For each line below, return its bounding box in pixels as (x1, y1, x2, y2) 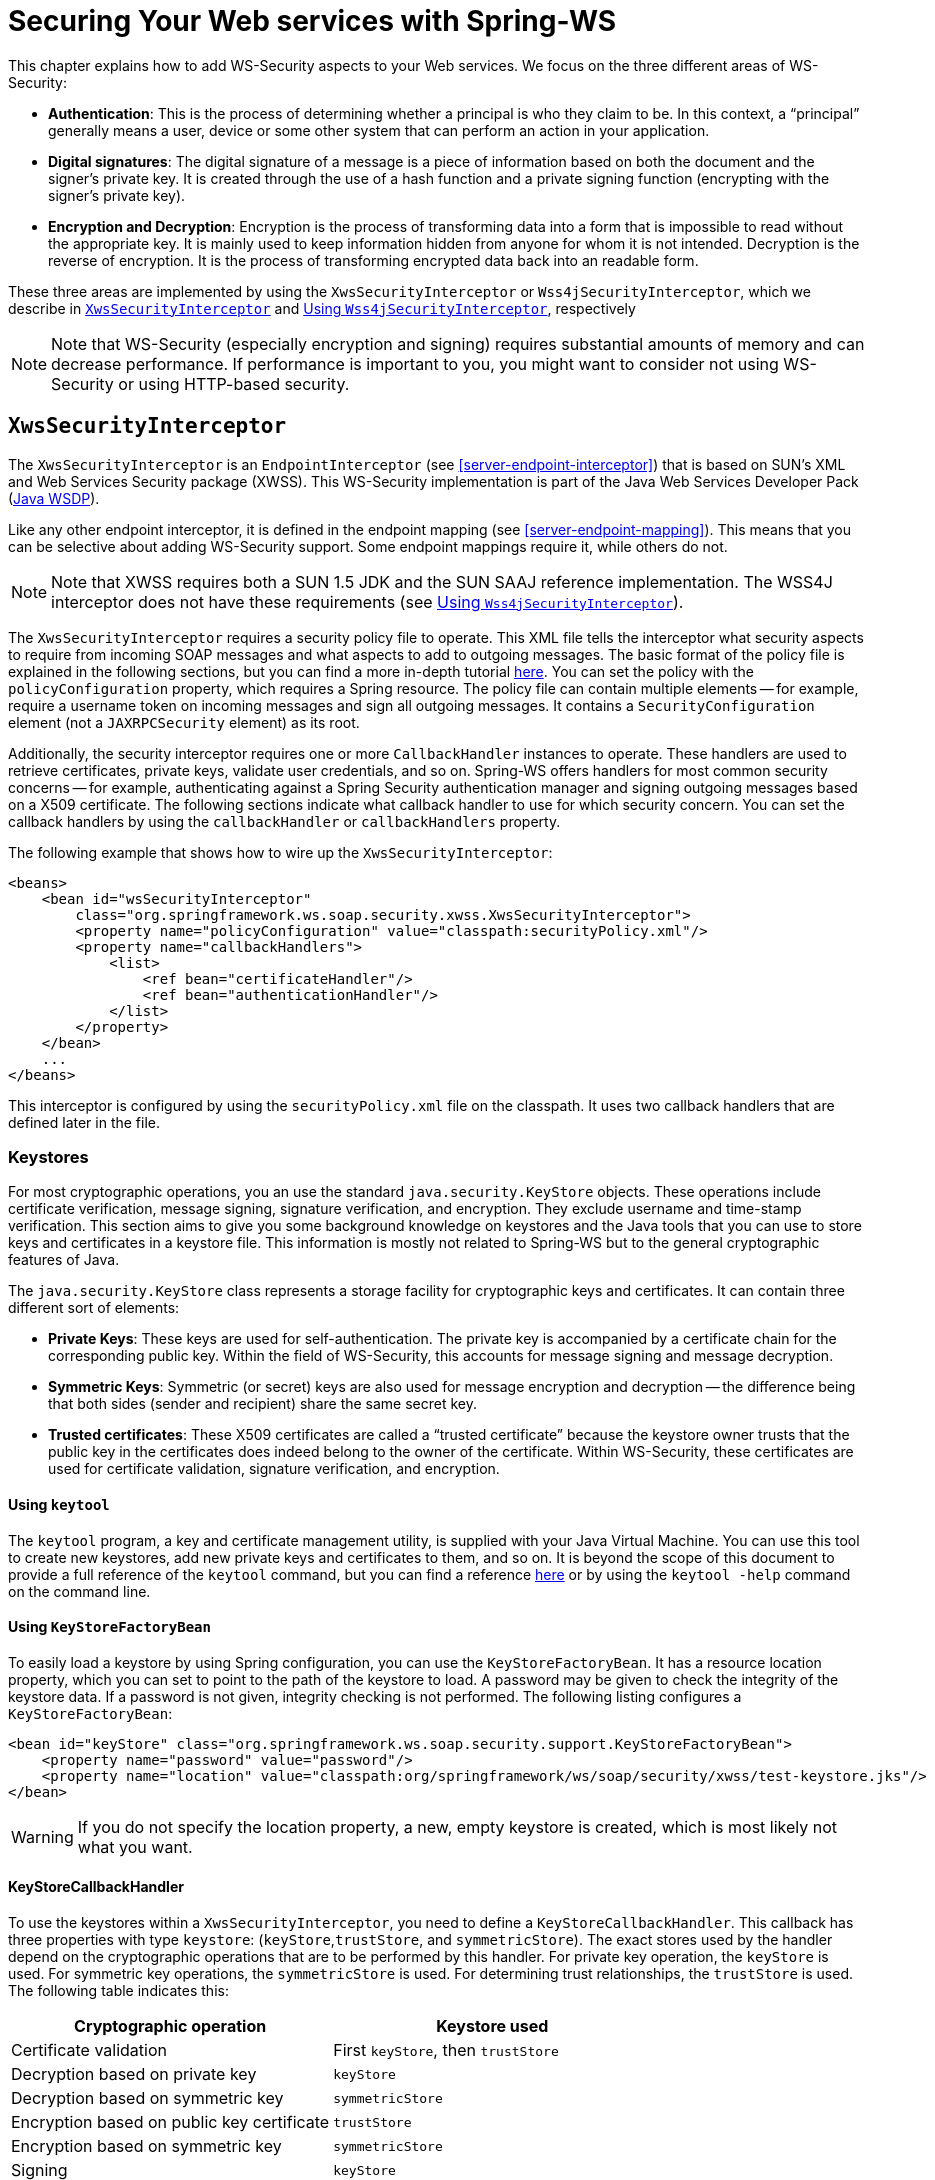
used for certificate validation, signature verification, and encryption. (48, 1460, 500, 1478)
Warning (11, 1826, 74, 1847)
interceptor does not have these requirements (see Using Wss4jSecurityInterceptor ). (51, 591, 684, 612)
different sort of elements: (8, 1299, 180, 1317)
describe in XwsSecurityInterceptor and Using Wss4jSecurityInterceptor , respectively (8, 299, 636, 317)
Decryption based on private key (11, 2064, 257, 2084)
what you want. (77, 1836, 193, 1857)
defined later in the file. (8, 1113, 161, 1131)
